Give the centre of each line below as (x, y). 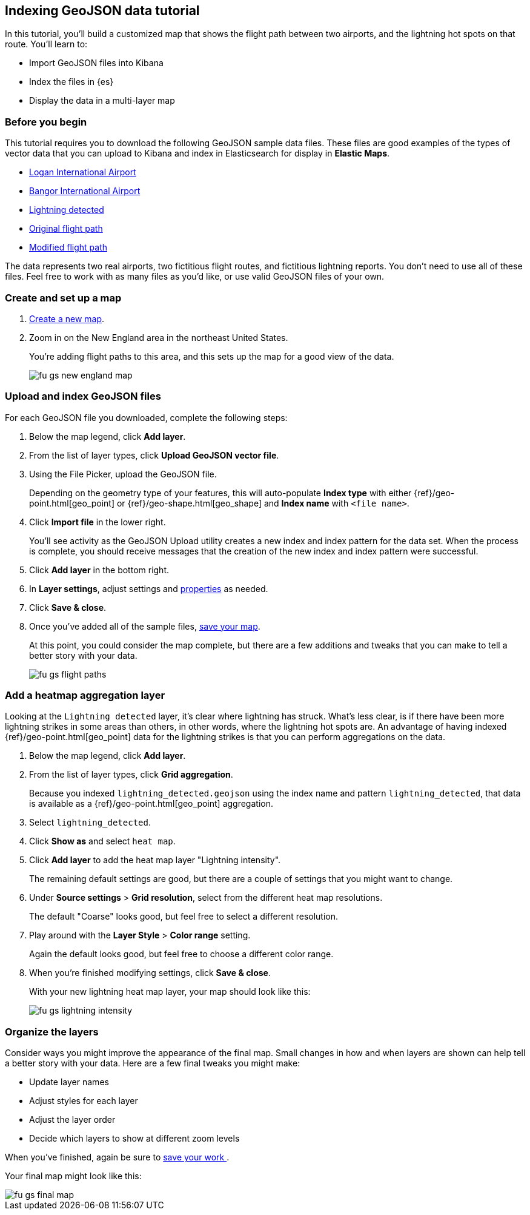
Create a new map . (67, 318)
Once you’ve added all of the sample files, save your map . (145, 626)
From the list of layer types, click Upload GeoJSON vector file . (154, 455)
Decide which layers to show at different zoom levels (134, 1139)
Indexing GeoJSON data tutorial (102, 11)
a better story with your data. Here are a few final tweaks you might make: (153, 1063)
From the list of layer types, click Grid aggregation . (131, 775)
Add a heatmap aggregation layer (85, 695)
